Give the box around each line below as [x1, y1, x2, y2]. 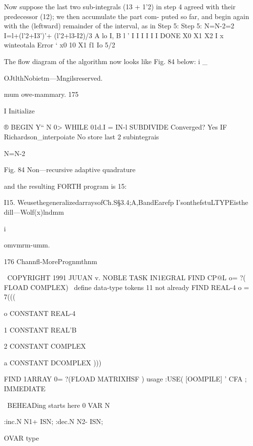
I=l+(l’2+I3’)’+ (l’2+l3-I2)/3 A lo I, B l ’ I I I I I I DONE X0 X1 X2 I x [4, 30, 224, 40]
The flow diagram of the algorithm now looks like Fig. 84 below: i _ [4, 56, 208, 66]
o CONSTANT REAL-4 [4, 308, 76, 318]
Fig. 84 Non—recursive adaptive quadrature [4, 164, 136, 175]
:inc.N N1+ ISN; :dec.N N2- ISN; [4, 416, 103, 426]
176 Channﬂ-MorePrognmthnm [4, 256, 97, 266]
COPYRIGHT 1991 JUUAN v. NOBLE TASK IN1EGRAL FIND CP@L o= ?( [7, 272, 246, 283]
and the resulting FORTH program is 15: [4, 180, 127, 191]
